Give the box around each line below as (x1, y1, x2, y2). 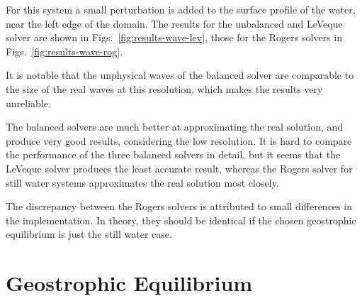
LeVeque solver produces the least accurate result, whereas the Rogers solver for (6, 160, 353, 175)
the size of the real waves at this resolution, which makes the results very (6, 81, 323, 96)
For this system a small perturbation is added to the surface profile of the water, (6, 2, 356, 16)
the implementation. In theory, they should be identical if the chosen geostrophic (6, 212, 356, 227)
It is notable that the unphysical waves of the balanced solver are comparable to (6, 67, 354, 82)
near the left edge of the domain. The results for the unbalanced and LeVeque (6, 16, 343, 31)
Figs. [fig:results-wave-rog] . (6, 43, 123, 58)
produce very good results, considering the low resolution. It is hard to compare (6, 133, 352, 148)
